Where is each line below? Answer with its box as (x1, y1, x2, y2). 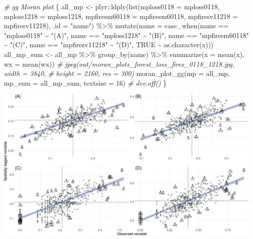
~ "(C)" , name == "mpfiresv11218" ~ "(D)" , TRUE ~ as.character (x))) (4, 39, 214, 50)
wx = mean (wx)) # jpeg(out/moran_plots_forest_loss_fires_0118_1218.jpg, (4, 58, 235, 69)
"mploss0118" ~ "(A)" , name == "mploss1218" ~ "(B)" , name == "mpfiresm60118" (4, 30, 249, 40)
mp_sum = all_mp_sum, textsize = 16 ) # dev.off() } (4, 77, 167, 88)
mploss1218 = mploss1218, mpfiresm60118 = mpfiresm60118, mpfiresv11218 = (4, 11, 238, 21)
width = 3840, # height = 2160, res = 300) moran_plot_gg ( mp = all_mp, (4, 68, 230, 78)
